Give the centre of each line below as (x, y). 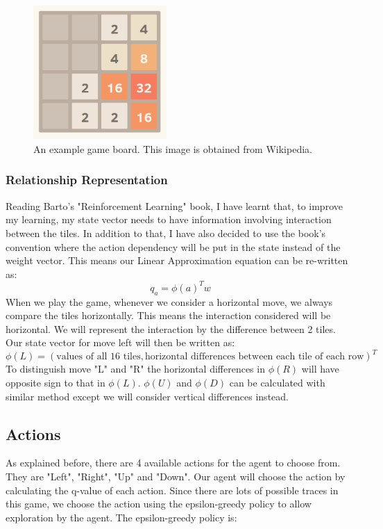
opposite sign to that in (56, 383)
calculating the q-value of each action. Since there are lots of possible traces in (172, 490)
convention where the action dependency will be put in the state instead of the (173, 246)
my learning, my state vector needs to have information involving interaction (169, 219)
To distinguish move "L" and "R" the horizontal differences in (135, 369)
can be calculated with (277, 383)
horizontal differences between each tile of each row (254, 357)
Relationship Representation (87, 180)
